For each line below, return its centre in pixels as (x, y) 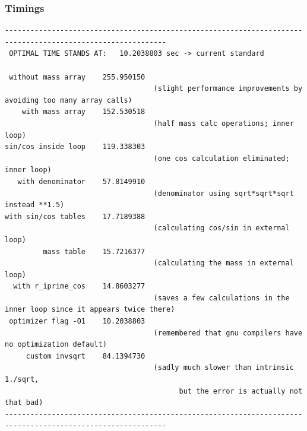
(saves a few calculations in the (221, 298)
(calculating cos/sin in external (221, 228)
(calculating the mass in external (224, 263)
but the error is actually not (241, 391)
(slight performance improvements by (228, 89)
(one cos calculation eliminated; (221, 158)
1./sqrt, (22, 380)
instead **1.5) (35, 205)
